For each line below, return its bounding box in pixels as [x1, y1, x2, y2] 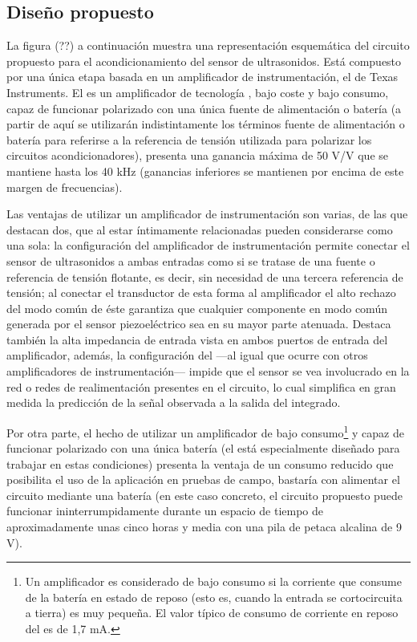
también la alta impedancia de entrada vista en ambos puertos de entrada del [6, 331, 388, 347]
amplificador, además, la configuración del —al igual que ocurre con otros [6, 347, 368, 364]
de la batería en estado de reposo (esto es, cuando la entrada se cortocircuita [25, 588, 403, 605]
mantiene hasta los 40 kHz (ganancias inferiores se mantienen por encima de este [6, 162, 404, 179]
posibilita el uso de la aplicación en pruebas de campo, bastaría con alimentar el [6, 471, 400, 488]
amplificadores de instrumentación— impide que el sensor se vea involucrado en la [6, 363, 410, 380]
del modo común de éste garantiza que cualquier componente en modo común [6, 299, 387, 316]
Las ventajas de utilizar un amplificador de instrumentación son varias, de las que [6, 205, 408, 222]
